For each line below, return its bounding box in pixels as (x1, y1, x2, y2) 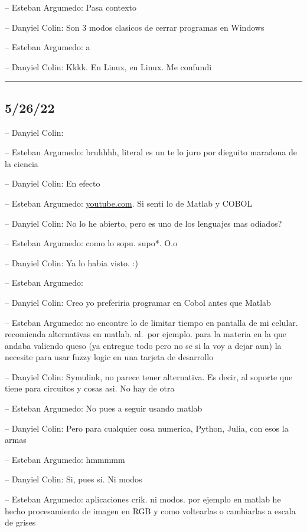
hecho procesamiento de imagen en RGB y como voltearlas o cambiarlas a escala (5, 504, 296, 517)
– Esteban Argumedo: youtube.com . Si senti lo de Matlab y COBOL (5, 197, 253, 209)
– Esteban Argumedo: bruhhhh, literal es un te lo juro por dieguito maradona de (5, 146, 297, 158)
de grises (5, 516, 36, 528)
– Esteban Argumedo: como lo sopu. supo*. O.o (5, 237, 178, 249)
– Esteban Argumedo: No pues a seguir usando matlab (5, 402, 203, 414)
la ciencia (5, 157, 38, 169)
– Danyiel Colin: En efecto (5, 177, 100, 190)
